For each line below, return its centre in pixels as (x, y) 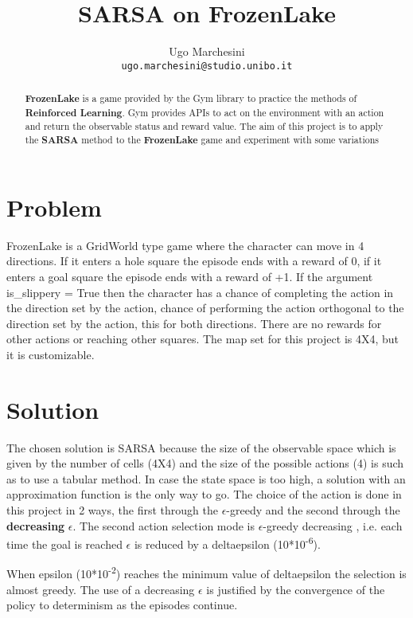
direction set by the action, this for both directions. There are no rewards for (194, 323)
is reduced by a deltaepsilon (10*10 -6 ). (227, 543)
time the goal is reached (64, 544)
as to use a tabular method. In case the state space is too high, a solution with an (206, 478)
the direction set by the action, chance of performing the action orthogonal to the (205, 308)
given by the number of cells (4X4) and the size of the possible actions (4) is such (205, 463)
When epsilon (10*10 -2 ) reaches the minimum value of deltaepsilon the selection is (206, 573)
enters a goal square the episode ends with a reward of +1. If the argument (190, 276)
